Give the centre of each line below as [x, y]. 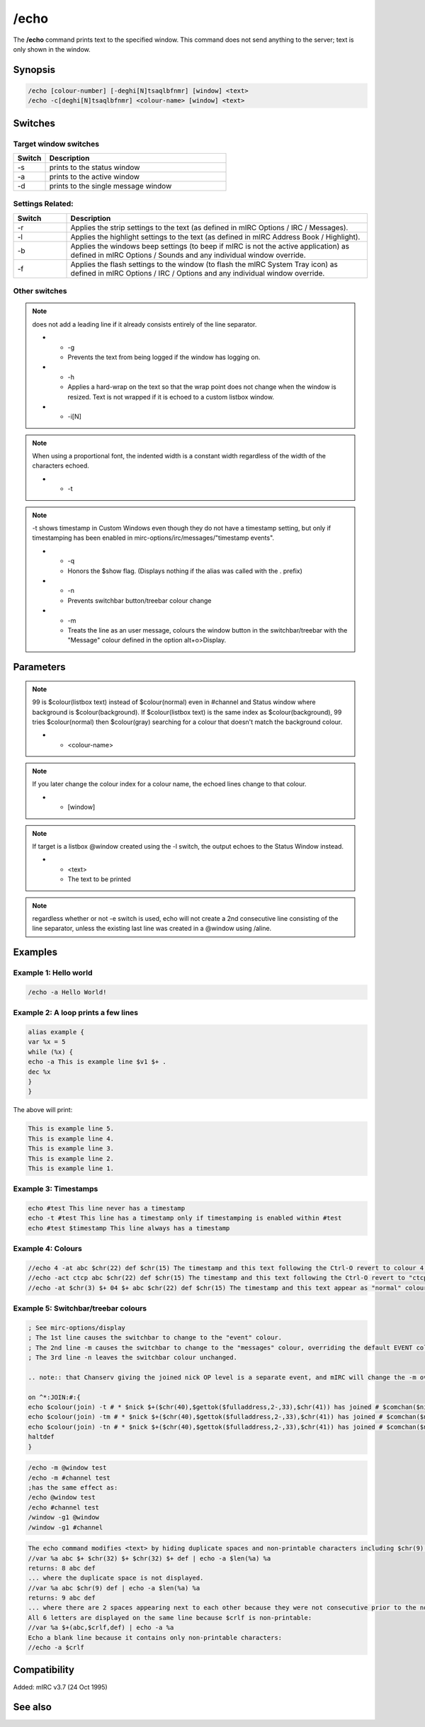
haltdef [41, 1437]
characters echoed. [61, 466]
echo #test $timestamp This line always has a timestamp [129, 1228]
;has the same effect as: [73, 1487]
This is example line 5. [71, 1129]
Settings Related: [43, 204]
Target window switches [56, 144]
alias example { [56, 1032]
